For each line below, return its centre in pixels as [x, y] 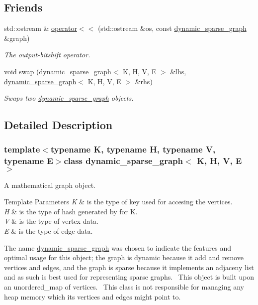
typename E [29, 161]
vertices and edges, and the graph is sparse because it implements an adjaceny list [129, 267]
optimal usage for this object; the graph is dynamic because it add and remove [124, 257]
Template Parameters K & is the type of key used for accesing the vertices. [118, 202]
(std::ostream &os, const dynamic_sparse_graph [172, 28]
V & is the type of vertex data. [51, 221]
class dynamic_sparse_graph [124, 161]
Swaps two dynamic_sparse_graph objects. [69, 98]
